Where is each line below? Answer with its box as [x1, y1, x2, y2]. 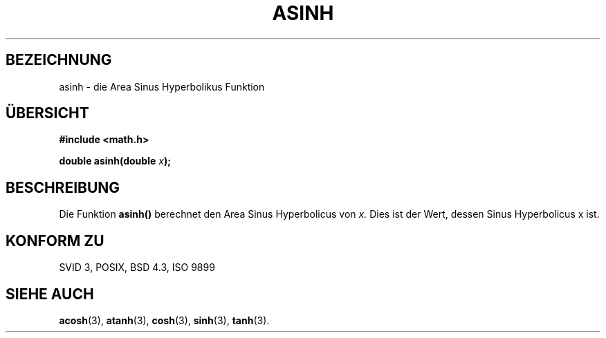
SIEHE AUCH [6, 285, 94, 303]
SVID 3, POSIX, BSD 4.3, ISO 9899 [59, 261, 215, 274]
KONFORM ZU [6, 232, 104, 250]
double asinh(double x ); [59, 155, 171, 167]
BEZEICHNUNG [6, 51, 112, 69]
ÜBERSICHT [6, 104, 89, 122]
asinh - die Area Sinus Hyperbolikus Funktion [59, 80, 265, 93]
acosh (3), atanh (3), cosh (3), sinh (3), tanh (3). [59, 314, 270, 326]
